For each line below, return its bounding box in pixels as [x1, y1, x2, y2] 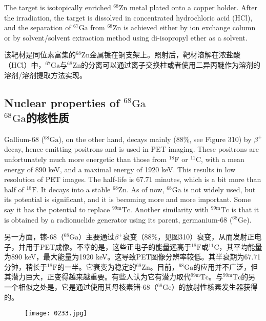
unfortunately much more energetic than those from [4, 153, 167, 164]
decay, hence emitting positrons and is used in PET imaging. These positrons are [4, 144, 259, 154]
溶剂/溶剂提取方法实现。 [4, 69, 87, 80]
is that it [231, 204, 259, 214]
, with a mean [201, 153, 244, 164]
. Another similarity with [130, 204, 209, 214]
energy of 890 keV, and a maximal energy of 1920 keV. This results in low [4, 164, 236, 174]
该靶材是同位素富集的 [4, 49, 76, 60]
